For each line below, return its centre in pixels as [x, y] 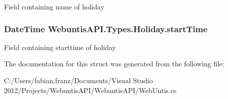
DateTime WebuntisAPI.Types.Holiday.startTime [106, 28]
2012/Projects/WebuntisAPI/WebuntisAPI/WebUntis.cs [90, 90]
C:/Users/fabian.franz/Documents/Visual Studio [78, 80]
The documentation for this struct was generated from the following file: [114, 64]
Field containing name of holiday [54, 6]
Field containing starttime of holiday [60, 47]
